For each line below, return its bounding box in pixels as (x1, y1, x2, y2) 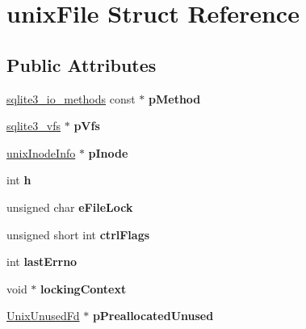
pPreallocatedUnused (92, 307, 214, 324)
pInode (88, 144, 128, 161)
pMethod (149, 90, 201, 107)
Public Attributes (6, 52, 157, 77)
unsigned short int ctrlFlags (6, 226, 150, 243)
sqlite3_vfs (6, 117, 61, 134)
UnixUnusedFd (6, 307, 80, 324)
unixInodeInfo (6, 144, 76, 161)
